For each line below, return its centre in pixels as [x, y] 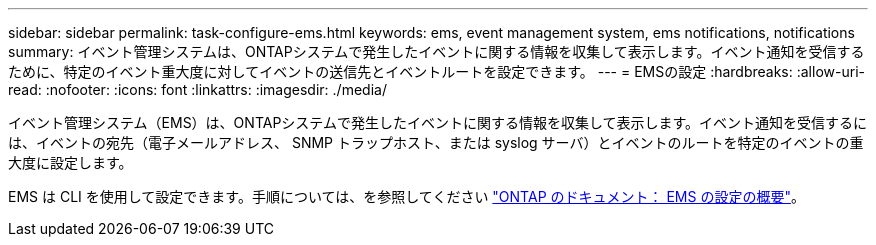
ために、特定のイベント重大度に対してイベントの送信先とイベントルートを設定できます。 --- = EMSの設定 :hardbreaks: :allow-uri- [436, 71]
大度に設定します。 [70, 162]
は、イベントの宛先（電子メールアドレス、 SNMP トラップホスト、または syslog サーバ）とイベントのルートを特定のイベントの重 [436, 142]
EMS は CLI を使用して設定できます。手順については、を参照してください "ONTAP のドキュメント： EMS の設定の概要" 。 [406, 196]
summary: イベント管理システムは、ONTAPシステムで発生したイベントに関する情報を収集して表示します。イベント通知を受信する [436, 51]
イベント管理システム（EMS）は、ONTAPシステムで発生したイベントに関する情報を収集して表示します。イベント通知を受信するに [438, 122]
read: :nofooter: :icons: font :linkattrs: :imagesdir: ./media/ [197, 89]
